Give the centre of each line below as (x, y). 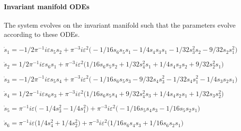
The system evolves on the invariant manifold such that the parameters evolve (120, 25)
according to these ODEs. (42, 34)
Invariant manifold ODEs (47, 6)
